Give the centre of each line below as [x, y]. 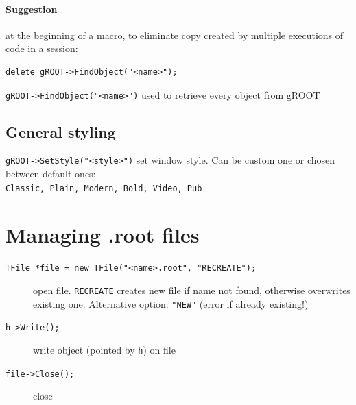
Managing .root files [103, 234]
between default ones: [51, 174]
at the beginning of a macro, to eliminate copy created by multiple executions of [175, 35]
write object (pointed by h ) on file [104, 350]
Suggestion [32, 9]
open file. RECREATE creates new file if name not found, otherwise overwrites [192, 290]
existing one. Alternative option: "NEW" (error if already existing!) [171, 303]
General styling [61, 131]
